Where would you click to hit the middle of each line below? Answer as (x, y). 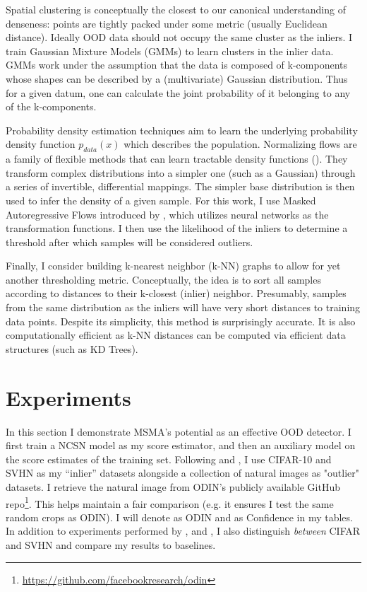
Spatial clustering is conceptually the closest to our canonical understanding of (176, 9)
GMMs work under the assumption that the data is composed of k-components (177, 65)
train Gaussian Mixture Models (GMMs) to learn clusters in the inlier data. (170, 51)
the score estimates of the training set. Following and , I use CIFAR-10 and (169, 459)
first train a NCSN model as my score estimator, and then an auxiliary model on (181, 445)
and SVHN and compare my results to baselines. (111, 544)
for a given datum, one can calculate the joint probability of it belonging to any (178, 92)
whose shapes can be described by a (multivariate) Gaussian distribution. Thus (177, 78)
